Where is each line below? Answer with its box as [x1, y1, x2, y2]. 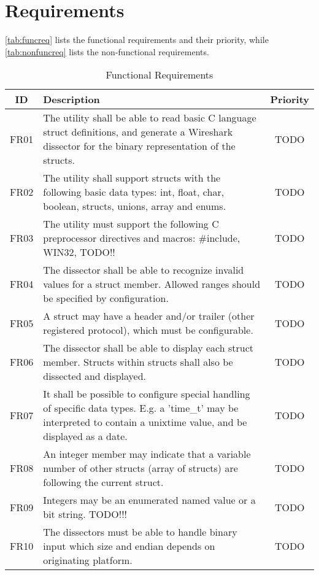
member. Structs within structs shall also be [43, 355, 233, 369]
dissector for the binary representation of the [43, 139, 236, 153]
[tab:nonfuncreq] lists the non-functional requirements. [5, 45, 209, 58]
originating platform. [43, 553, 133, 568]
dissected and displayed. [43, 369, 147, 384]
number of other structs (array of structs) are [43, 461, 238, 476]
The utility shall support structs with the [43, 171, 221, 185]
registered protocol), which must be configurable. [43, 323, 253, 338]
